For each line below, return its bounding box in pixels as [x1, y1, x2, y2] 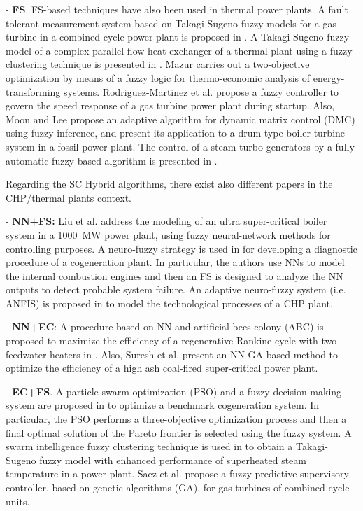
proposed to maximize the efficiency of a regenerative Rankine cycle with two [6, 333, 337, 348]
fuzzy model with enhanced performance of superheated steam [39, 452, 306, 467]
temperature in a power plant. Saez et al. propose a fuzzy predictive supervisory [6, 466, 349, 481]
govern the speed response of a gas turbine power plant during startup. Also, [6, 98, 335, 113]
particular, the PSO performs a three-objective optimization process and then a [6, 412, 347, 426]
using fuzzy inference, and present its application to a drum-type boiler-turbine [6, 125, 346, 140]
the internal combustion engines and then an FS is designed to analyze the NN [6, 268, 343, 283]
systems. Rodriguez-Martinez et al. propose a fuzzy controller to [64, 84, 339, 99]
